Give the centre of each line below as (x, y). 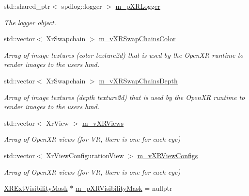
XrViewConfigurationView (85, 155)
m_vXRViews (103, 122)
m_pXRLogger (138, 6)
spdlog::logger (82, 6)
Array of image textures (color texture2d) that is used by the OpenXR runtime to (124, 55)
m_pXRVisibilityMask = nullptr (124, 188)
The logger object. (30, 22)
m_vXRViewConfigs (168, 155)
